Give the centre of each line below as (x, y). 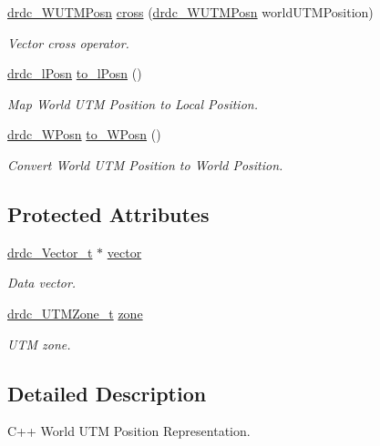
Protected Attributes (108, 213)
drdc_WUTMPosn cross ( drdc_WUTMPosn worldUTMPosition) (190, 12)
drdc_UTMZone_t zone (75, 313)
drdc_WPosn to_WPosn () (84, 134)
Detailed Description (107, 393)
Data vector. (42, 283)
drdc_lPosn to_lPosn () (75, 73)
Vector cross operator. (68, 42)
